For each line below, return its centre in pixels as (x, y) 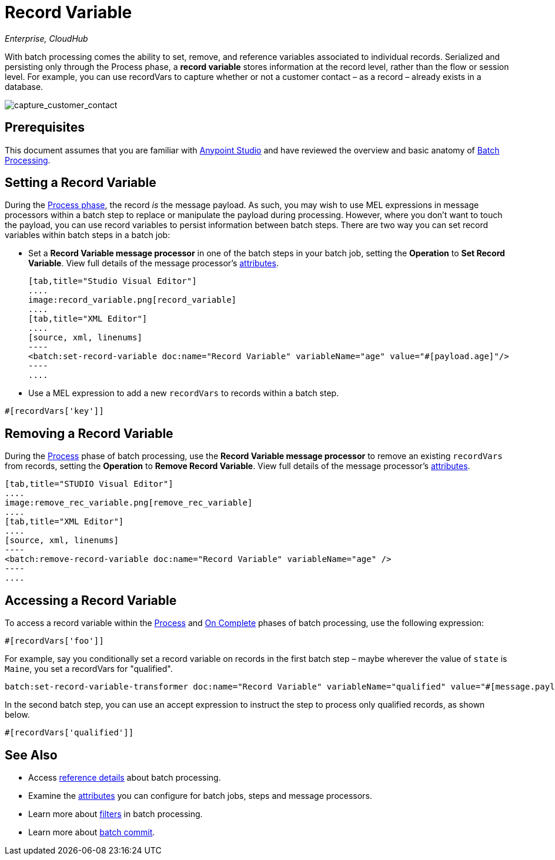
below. (17, 715)
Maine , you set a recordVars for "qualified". (89, 669)
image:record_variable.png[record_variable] (133, 300)
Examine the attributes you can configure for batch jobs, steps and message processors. (200, 795)
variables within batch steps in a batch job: (88, 235)
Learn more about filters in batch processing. (116, 814)
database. (24, 86)
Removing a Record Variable (89, 433)
